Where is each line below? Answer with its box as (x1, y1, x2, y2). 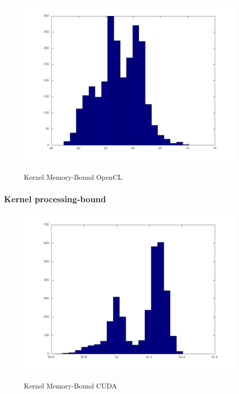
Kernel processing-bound (4, 193, 106, 205)
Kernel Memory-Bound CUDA (24, 381, 117, 391)
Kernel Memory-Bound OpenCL (24, 171, 122, 182)
